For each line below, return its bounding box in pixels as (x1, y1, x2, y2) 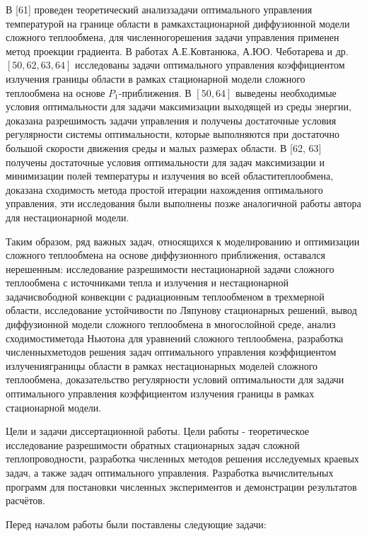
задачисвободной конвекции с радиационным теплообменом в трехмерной (6, 289, 325, 303)
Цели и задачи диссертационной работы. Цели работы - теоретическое (6, 424, 310, 438)
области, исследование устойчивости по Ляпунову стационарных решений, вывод (6, 303, 357, 317)
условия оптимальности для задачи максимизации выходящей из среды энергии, (6, 99, 351, 114)
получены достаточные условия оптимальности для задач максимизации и (6, 154, 325, 169)
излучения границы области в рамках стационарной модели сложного (6, 71, 305, 86)
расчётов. (6, 493, 45, 508)
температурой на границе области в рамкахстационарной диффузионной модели (6, 16, 350, 30)
